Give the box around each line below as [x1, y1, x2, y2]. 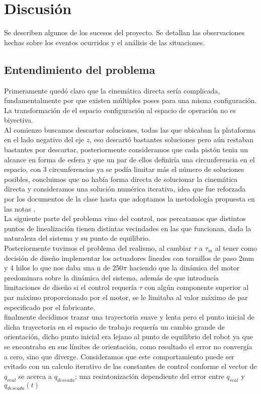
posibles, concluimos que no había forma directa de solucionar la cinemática [4, 173, 238, 184]
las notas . [4, 203, 36, 214]
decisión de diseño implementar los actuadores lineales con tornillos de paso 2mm [4, 252, 254, 263]
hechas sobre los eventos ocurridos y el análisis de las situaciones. [4, 37, 205, 47]
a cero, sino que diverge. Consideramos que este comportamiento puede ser [4, 351, 234, 361]
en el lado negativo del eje [4, 134, 84, 145]
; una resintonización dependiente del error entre [75, 370, 224, 381]
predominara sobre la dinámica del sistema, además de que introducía [4, 272, 219, 282]
